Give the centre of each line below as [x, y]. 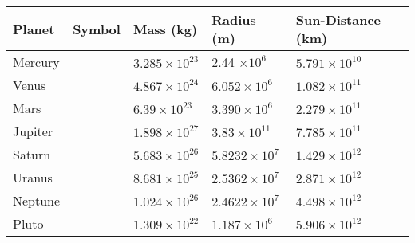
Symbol [97, 29]
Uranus [33, 177]
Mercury [36, 62]
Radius [234, 20]
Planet [34, 29]
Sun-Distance [338, 20]
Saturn [32, 154]
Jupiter [33, 131]
